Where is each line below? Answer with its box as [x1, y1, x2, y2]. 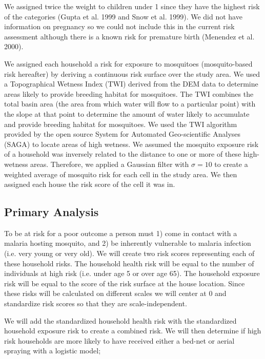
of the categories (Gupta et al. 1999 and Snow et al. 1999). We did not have [4, 11, 242, 22]
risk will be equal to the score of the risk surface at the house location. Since [4, 278, 245, 288]
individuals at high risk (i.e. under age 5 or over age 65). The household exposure [4, 268, 260, 279]
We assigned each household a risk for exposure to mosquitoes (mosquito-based [4, 58, 253, 69]
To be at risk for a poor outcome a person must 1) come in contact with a [4, 227, 237, 238]
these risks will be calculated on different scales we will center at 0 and [4, 288, 227, 299]
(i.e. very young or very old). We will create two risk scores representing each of [4, 248, 255, 259]
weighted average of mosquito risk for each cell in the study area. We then [4, 168, 237, 179]
